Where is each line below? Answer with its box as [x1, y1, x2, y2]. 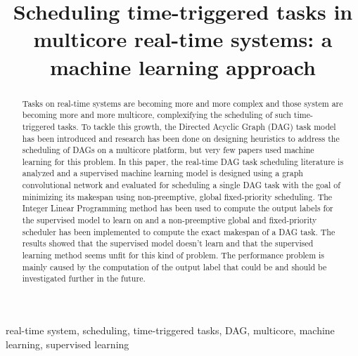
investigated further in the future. [22, 272, 146, 284]
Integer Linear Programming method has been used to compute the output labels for [22, 202, 333, 214]
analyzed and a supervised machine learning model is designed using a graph [22, 167, 303, 179]
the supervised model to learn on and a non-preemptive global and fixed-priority [22, 214, 317, 226]
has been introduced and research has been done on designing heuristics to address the [22, 132, 340, 144]
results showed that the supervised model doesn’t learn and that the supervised [22, 237, 314, 249]
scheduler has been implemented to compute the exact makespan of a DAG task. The [22, 225, 335, 237]
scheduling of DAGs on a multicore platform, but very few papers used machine [22, 144, 314, 156]
